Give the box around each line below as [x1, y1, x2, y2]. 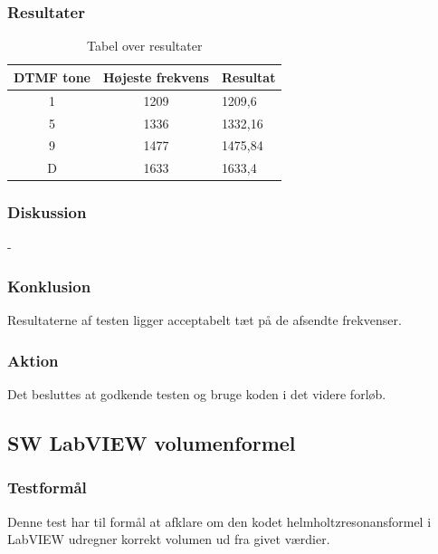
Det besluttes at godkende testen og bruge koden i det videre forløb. [7, 385, 386, 404]
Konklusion [7, 275, 91, 298]
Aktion [7, 349, 59, 371]
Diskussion [7, 201, 87, 224]
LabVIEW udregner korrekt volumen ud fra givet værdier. [7, 530, 330, 549]
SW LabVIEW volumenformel [7, 429, 296, 457]
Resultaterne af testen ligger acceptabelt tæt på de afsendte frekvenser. [7, 310, 402, 330]
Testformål [7, 476, 87, 499]
